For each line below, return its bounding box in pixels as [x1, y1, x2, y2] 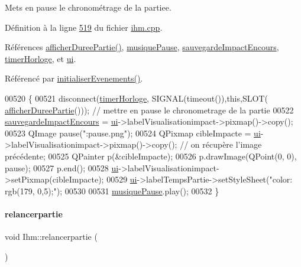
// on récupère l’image [180, 138, 262, 151]
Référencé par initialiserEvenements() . [5, 72, 143, 84]
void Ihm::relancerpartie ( [5, 230, 98, 243]
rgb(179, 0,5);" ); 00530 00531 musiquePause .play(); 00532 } [5, 184, 219, 197]
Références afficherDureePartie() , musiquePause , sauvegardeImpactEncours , [5, 41, 279, 53]
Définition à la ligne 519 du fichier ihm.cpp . [5, 21, 163, 33]
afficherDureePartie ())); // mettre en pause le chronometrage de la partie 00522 [5, 103, 294, 116]
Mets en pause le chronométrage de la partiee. [5, 1, 171, 13]
